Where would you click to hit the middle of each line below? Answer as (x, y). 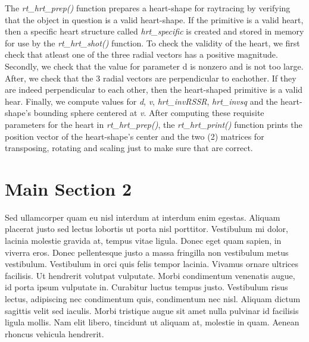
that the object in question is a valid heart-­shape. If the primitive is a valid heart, (154, 19)
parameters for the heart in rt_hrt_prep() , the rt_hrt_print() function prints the (154, 124)
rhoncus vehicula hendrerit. (54, 333)
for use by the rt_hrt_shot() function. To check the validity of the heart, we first (152, 43)
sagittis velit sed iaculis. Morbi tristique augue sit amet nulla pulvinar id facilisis (152, 310)
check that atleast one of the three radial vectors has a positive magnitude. (141, 54)
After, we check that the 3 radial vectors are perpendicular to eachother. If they (151, 78)
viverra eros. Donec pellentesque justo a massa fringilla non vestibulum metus (147, 252)
